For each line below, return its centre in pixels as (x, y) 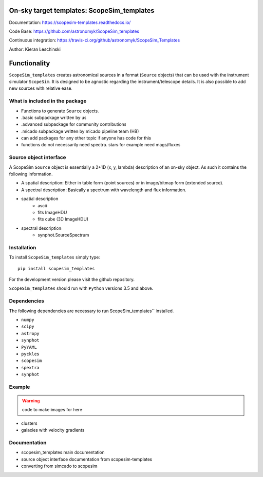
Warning (31, 401)
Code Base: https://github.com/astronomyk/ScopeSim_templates (74, 31)
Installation (23, 247)
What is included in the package (48, 101)
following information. (31, 174)
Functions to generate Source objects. (60, 111)
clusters (29, 423)
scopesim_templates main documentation (63, 452)
